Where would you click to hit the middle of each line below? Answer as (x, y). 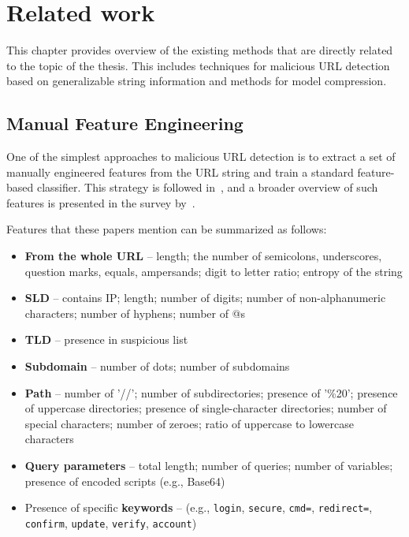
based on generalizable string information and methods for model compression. (197, 81)
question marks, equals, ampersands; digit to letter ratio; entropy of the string (214, 271)
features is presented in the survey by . (101, 202)
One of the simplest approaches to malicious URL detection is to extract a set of (201, 157)
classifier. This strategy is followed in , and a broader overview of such (207, 187)
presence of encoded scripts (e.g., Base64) (125, 481)
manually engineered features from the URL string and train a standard (180, 172)
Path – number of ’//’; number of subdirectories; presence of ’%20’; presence (211, 392)
